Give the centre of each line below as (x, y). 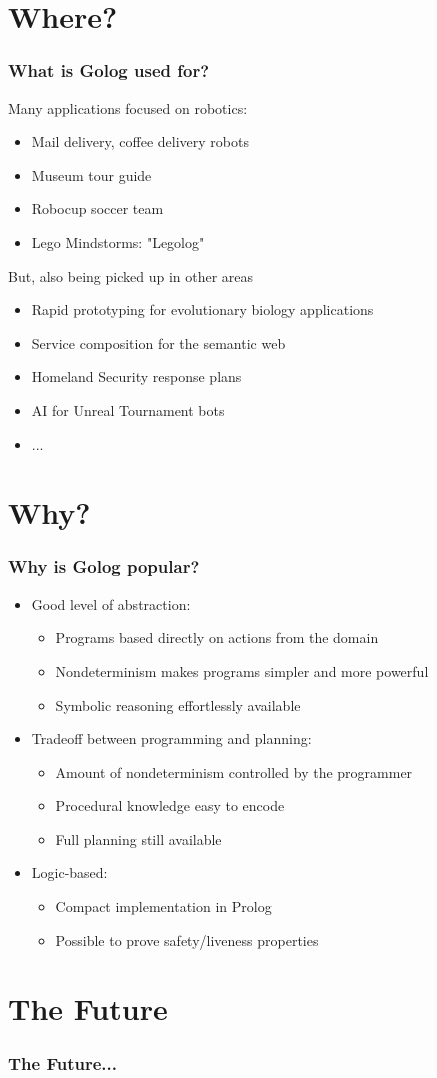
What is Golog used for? (109, 70)
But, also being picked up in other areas (131, 275)
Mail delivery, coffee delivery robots (140, 141)
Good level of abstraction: (111, 603)
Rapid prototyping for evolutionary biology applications (202, 309)
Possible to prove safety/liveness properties (187, 939)
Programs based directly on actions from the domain (217, 637)
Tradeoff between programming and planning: (171, 738)
